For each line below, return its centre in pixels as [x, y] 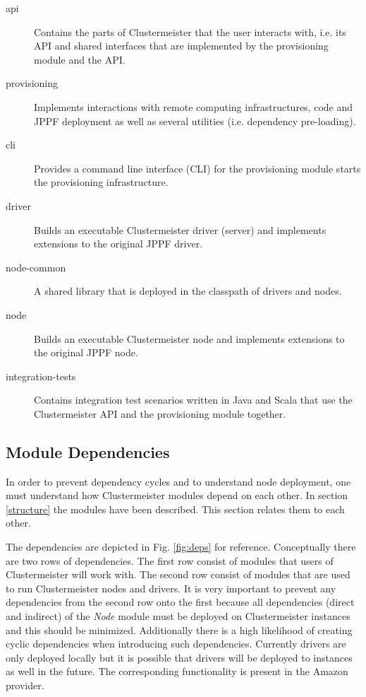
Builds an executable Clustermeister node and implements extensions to [189, 338]
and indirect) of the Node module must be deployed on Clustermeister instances [178, 616]
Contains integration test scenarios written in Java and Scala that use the [193, 400]
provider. [25, 685]
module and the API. [80, 59]
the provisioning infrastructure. [101, 182]
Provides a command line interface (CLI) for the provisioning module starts [197, 168]
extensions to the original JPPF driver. [118, 244]
